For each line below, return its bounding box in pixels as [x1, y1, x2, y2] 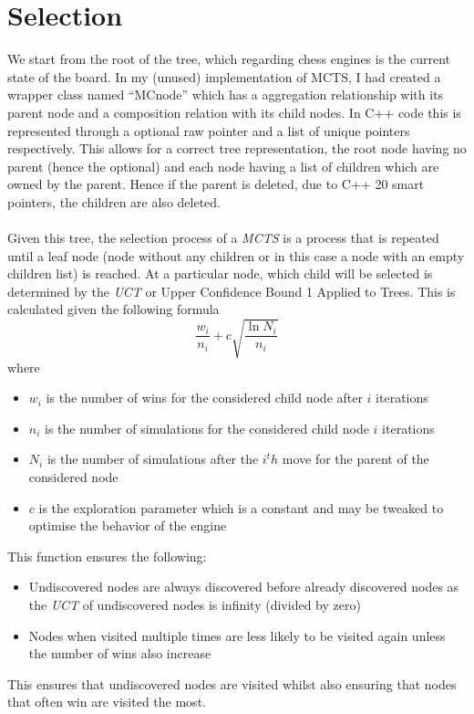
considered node [28, 467, 118, 486]
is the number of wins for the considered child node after [46, 388, 363, 407]
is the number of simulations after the [46, 449, 259, 468]
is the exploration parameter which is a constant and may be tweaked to [38, 498, 444, 517]
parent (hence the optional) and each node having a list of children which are [7, 156, 439, 175]
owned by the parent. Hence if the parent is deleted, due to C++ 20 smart [7, 174, 425, 194]
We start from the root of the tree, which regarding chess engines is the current [7, 49, 450, 68]
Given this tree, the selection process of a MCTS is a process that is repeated [7, 228, 439, 247]
